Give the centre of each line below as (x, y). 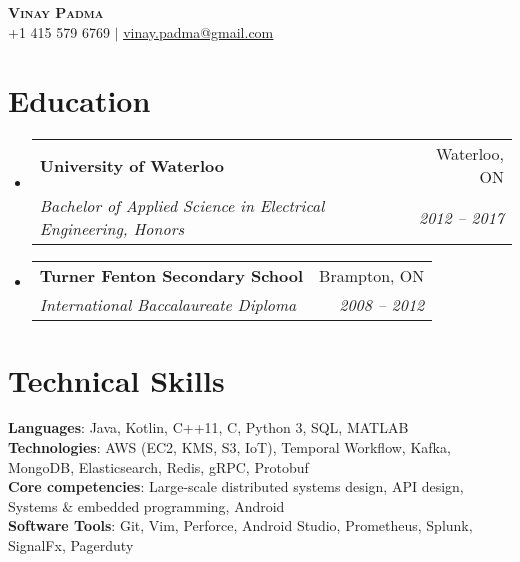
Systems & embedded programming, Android (146, 505)
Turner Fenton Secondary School (171, 276)
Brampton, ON (372, 276)
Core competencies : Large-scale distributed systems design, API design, (236, 486)
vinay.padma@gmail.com (198, 31)
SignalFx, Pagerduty (71, 545)
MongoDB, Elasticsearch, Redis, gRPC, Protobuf (158, 466)
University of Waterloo (131, 165)
